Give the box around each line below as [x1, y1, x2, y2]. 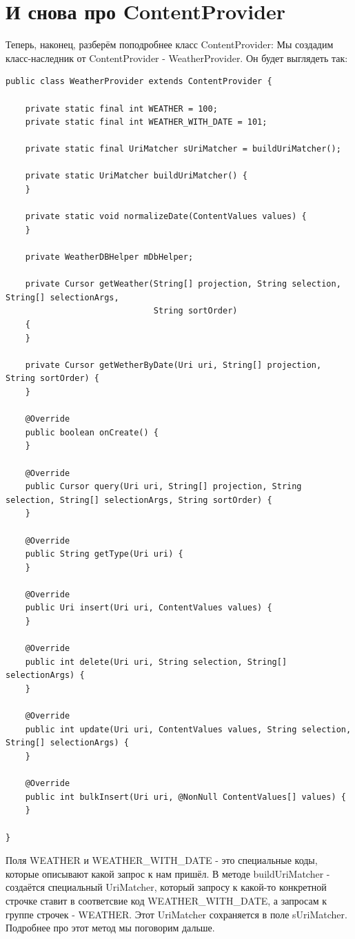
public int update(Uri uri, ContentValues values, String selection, [25, 724, 352, 734]
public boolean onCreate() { [25, 427, 159, 437]
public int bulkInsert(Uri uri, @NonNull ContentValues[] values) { [25, 792, 346, 802]
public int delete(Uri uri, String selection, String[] [25, 657, 287, 667]
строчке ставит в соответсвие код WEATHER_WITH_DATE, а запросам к [6, 893, 327, 907]
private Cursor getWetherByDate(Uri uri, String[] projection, [25, 360, 322, 370]
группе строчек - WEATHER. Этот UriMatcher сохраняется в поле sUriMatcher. [6, 907, 347, 921]
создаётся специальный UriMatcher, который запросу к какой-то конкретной [6, 880, 327, 894]
